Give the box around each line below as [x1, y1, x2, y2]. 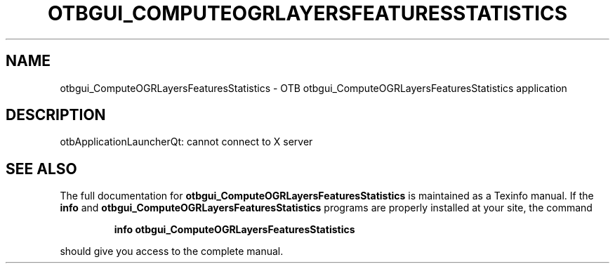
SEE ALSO [6, 159, 77, 178]
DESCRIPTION [6, 106, 106, 124]
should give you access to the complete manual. [60, 245, 284, 258]
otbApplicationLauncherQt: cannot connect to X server [60, 136, 313, 148]
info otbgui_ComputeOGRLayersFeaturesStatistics [114, 223, 355, 236]
